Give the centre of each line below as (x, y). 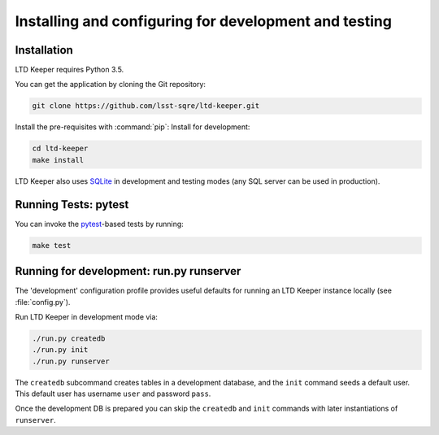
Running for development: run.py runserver (128, 271)
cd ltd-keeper (60, 149)
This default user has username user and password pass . (113, 394)
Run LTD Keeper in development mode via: (87, 316)
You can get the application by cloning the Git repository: (111, 85)
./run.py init (60, 350)
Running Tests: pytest (72, 204)
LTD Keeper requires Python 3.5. (70, 70)
